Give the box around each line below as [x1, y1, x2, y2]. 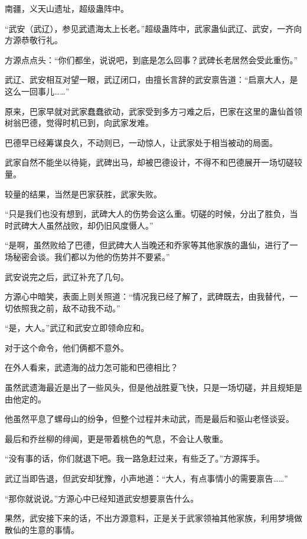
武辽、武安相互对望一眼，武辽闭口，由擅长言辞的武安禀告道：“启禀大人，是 [5, 73, 298, 86]
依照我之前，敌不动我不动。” [12, 301, 120, 314]
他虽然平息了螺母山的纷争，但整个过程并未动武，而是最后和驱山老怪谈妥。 [5, 413, 294, 425]
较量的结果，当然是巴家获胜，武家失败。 [5, 187, 162, 200]
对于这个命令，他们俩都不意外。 [5, 341, 129, 353]
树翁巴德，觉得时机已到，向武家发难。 [5, 116, 153, 129]
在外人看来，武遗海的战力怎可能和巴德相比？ [5, 361, 178, 374]
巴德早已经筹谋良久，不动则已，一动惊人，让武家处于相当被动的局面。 [5, 136, 277, 148]
